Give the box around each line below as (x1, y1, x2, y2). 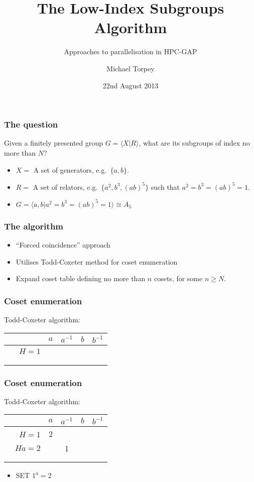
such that (151, 181, 180, 192)
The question (4, 118, 58, 131)
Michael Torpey (106, 63, 155, 73)
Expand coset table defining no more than (16, 273, 146, 284)
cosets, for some (154, 273, 203, 284)
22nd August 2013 (102, 80, 159, 90)
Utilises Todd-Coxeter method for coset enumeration (16, 256, 178, 267)
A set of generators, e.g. (33, 164, 107, 175)
